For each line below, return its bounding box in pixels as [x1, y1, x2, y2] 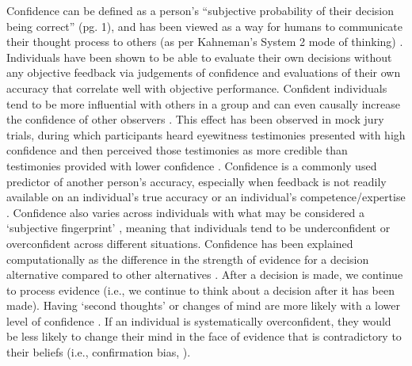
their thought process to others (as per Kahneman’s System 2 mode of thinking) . [6, 33, 403, 50]
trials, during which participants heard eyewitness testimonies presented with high [6, 126, 406, 143]
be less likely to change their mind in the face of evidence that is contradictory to [6, 328, 402, 345]
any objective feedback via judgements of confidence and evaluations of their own [6, 64, 401, 81]
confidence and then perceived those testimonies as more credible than [6, 142, 348, 158]
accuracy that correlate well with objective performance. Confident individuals [6, 79, 387, 96]
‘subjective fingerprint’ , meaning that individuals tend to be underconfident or [6, 219, 391, 236]
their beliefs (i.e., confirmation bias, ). [6, 344, 191, 360]
